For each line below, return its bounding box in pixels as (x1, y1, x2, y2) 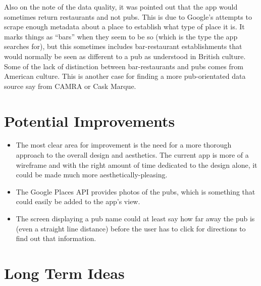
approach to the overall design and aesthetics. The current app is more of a (16, 150, 249, 160)
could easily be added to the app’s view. (16, 196, 140, 207)
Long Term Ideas (4, 263, 125, 283)
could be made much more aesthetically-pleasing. (16, 169, 168, 180)
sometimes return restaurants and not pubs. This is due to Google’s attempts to (4, 11, 252, 22)
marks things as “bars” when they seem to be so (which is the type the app (4, 31, 238, 41)
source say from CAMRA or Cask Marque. (4, 80, 136, 91)
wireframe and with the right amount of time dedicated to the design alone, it (16, 159, 257, 170)
